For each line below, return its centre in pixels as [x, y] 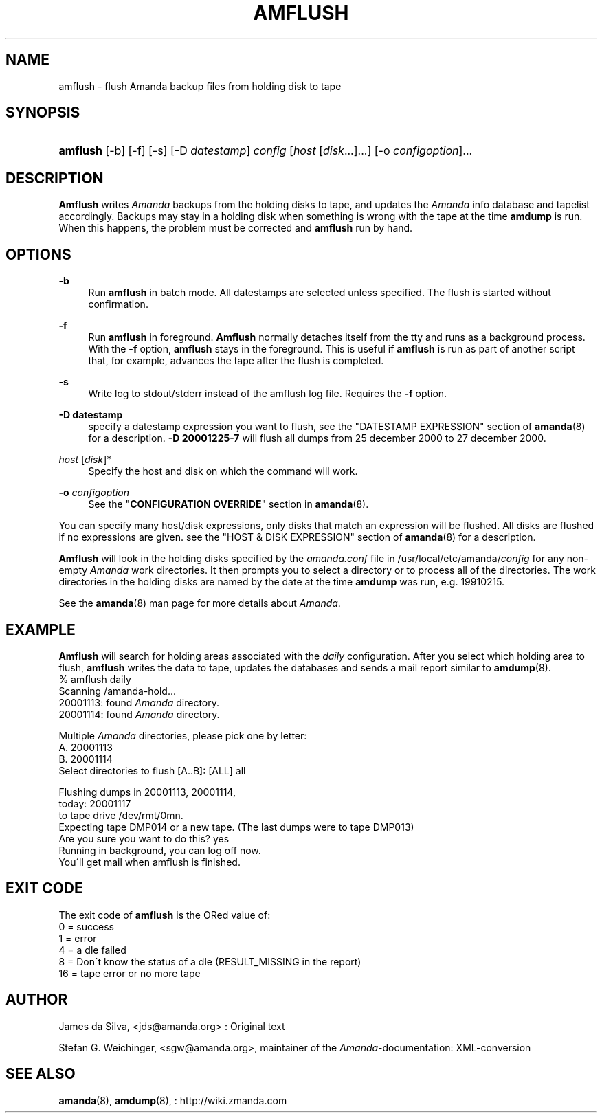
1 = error [78, 938]
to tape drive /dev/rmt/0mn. [121, 815]
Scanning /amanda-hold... [118, 691]
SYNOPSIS [43, 113]
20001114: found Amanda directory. [139, 714]
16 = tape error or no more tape [130, 973]
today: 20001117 [95, 803]
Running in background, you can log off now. [160, 850]
